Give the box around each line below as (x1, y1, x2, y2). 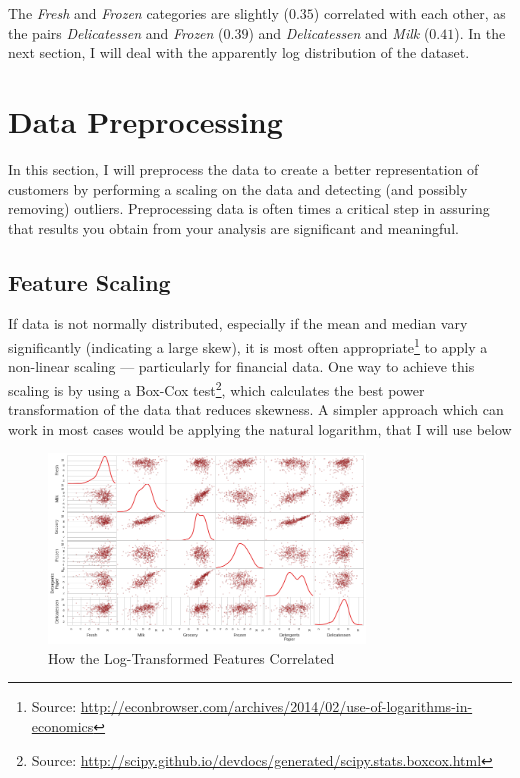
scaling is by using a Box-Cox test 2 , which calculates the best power (8, 376, 425, 400)
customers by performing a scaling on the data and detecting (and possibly (8, 178, 468, 199)
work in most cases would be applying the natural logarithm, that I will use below (8, 418, 512, 439)
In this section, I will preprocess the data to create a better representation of (8, 158, 479, 179)
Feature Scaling (8, 266, 171, 297)
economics (31, 716, 94, 737)
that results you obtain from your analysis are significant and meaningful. (8, 217, 459, 238)
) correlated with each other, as (313, 3, 506, 23)
